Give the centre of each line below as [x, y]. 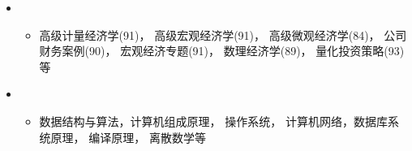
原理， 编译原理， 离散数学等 [128, 137]
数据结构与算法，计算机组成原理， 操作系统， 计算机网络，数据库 [213, 121]
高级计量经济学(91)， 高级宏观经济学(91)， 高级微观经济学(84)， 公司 [223, 35]
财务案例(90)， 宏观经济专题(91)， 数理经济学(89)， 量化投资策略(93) [222, 51]
